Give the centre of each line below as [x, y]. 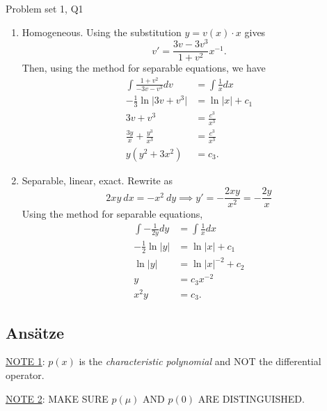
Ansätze [35, 332]
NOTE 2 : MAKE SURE [57, 398]
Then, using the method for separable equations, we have [144, 68]
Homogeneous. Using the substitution [102, 32]
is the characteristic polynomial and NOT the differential [200, 361]
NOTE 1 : [25, 361]
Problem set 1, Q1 [45, 8]
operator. [25, 375]
